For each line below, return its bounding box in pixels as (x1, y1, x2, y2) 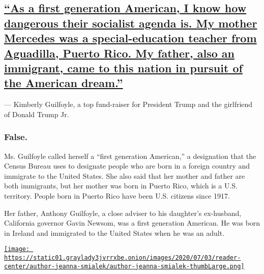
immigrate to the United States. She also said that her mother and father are (4, 170, 245, 181)
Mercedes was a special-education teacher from (4, 30, 257, 46)
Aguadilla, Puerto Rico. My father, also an (4, 45, 234, 61)
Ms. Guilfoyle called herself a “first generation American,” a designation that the (4, 150, 256, 161)
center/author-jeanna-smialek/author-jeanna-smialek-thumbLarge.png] (4, 262, 245, 270)
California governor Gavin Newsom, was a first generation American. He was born (4, 217, 260, 228)
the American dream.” (4, 75, 123, 91)
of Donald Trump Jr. (4, 108, 69, 119)
